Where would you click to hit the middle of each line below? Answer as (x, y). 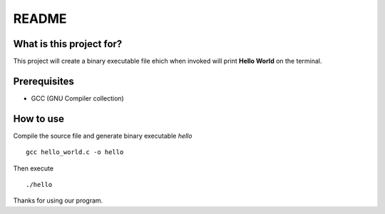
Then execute (33, 168)
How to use (38, 119)
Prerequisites (43, 81)
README (40, 19)
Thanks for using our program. (58, 200)
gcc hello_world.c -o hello (75, 152)
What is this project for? (68, 44)
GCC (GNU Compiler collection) (77, 98)
